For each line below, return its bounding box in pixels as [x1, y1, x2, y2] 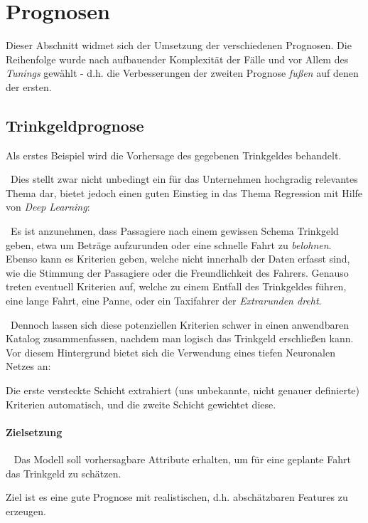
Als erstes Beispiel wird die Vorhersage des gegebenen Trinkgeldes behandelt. [6, 147, 342, 162]
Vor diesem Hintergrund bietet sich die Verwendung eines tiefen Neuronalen [6, 344, 335, 359]
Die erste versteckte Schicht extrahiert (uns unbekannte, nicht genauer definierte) [6, 383, 360, 398]
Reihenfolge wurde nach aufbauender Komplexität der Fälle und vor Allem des [6, 51, 349, 66]
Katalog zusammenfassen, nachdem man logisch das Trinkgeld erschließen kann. [6, 331, 354, 346]
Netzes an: [6, 359, 51, 374]
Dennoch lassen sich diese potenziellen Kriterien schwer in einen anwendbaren [10, 317, 349, 332]
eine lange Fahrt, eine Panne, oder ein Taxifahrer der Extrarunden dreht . [6, 293, 322, 308]
